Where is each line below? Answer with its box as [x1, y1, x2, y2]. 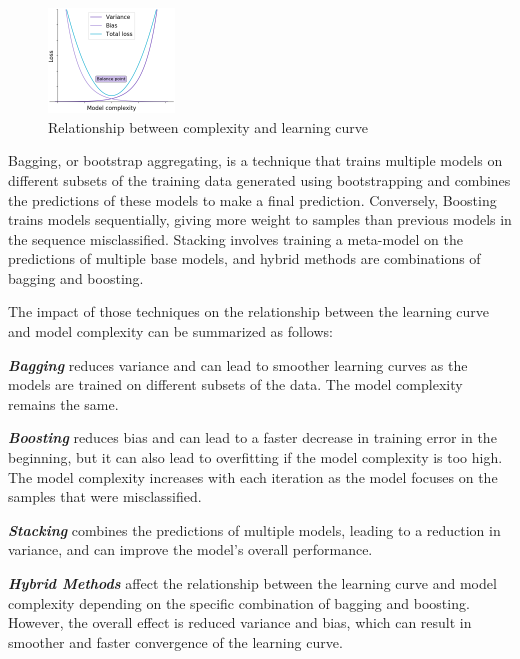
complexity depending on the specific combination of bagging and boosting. [8, 592, 470, 613]
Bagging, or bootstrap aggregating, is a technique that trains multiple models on [8, 150, 503, 171]
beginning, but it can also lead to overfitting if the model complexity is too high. [8, 447, 503, 468]
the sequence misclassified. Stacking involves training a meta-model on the [8, 228, 463, 249]
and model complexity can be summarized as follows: [8, 321, 333, 342]
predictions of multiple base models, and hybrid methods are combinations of [8, 248, 481, 269]
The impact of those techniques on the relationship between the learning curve [8, 301, 489, 322]
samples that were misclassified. [8, 486, 202, 507]
